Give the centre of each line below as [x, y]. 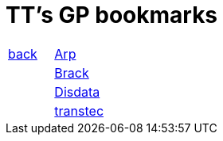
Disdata [77, 91]
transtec [79, 111]
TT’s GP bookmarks [112, 15]
